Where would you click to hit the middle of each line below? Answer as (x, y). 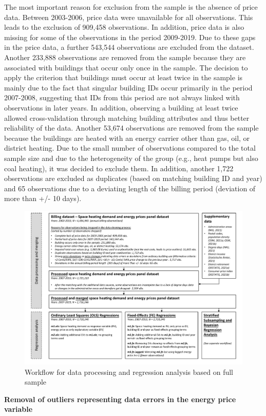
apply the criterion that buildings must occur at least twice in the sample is (123, 77)
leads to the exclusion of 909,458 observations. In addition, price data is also (124, 27)
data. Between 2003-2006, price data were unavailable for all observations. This (129, 17)
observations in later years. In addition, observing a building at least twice (121, 107)
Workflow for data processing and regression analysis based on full (129, 372)
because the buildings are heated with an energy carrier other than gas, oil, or (127, 138)
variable (18, 409)
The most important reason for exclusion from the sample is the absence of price (131, 7)
